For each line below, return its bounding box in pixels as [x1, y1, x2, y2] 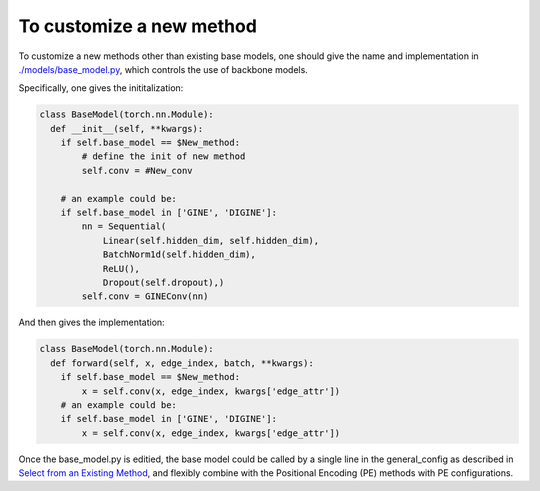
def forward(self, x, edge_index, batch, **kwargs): [50, 357, 314, 369]
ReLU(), [102, 263, 140, 274]
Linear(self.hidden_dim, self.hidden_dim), [102, 235, 320, 246]
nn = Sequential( [81, 221, 167, 232]
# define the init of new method [81, 151, 246, 162]
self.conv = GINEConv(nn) [81, 291, 209, 302]
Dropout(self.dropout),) [102, 277, 225, 288]
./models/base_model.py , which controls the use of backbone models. [18, 63, 309, 75]
